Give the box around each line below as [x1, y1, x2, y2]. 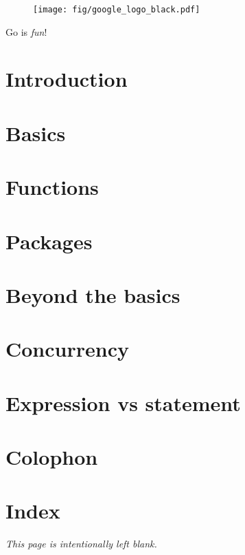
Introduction [5, 65, 128, 93]
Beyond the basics [5, 280, 180, 308]
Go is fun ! [5, 24, 47, 39]
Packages [5, 227, 93, 255]
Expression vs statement [5, 388, 241, 417]
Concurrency [5, 335, 129, 363]
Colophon [5, 443, 98, 471]
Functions [5, 173, 99, 201]
